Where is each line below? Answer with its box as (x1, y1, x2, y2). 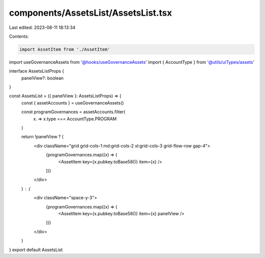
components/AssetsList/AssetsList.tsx (9, 7, 172, 18)
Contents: (9, 33, 29, 39)
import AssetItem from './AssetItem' (19, 47, 110, 52)
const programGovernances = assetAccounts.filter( (21, 109, 126, 115)
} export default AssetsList (9, 247, 63, 253)
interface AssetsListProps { (9, 68, 64, 74)
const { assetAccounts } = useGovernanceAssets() (21, 100, 124, 105)
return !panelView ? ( (21, 134, 64, 140)
